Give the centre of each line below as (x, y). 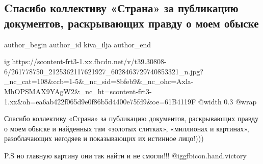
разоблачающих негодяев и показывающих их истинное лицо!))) (104, 138)
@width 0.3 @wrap (227, 101)
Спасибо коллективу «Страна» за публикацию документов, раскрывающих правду (131, 118)
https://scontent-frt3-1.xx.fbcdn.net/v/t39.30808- (89, 61)
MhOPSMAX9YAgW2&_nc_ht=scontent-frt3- (78, 91)
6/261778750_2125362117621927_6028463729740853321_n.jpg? (104, 71)
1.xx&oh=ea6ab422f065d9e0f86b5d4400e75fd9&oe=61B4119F (100, 101)
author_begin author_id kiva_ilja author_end (77, 44)
